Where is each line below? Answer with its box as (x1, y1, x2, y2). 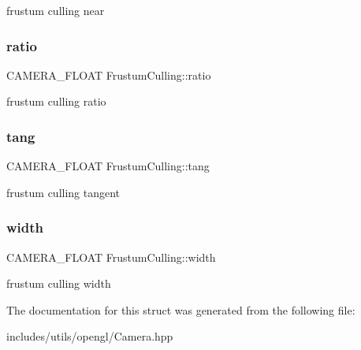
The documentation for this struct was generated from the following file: (6, 301, 355, 318)
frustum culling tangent (6, 184, 121, 200)
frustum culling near (6, 2, 105, 18)
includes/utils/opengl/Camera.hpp (6, 328, 173, 344)
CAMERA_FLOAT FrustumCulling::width (6, 248, 216, 265)
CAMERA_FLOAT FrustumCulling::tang (6, 158, 210, 174)
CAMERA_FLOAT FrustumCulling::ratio (6, 66, 211, 83)
